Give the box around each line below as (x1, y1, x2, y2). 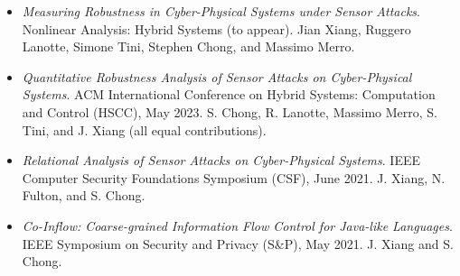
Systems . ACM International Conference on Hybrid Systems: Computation (22, 85, 436, 104)
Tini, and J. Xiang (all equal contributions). (22, 120, 267, 139)
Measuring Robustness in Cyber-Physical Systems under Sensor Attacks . (22, 2, 420, 20)
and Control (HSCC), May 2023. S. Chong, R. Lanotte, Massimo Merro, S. (22, 102, 437, 121)
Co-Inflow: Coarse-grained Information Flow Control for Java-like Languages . (22, 216, 453, 235)
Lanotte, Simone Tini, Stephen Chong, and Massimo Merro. (22, 37, 355, 56)
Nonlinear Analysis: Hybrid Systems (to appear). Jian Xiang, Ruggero (22, 19, 411, 38)
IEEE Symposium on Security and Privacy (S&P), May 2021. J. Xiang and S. (22, 234, 454, 253)
